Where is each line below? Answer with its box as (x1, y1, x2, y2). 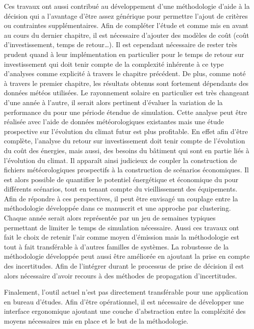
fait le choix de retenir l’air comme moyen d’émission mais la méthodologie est (4, 232, 239, 242)
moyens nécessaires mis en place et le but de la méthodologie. (4, 316, 189, 326)
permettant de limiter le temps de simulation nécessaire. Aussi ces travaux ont (4, 222, 239, 232)
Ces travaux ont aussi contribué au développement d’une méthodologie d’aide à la (4, 1, 250, 11)
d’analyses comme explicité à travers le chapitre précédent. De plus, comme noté (4, 68, 246, 79)
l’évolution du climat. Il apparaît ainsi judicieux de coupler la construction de (4, 155, 237, 165)
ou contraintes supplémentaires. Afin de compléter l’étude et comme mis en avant (4, 20, 249, 30)
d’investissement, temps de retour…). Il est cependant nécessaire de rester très (4, 39, 237, 50)
